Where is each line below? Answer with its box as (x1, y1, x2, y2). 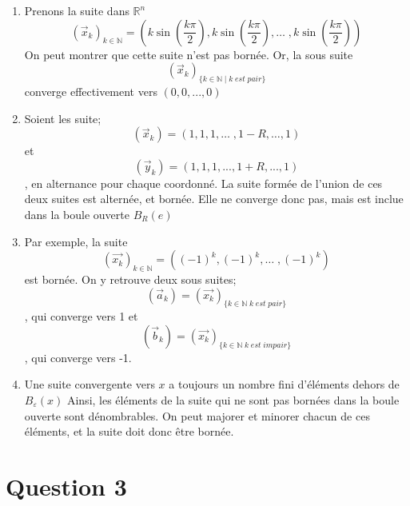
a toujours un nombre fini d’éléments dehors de (169, 376, 400, 392)
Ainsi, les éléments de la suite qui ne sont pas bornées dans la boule (66, 391, 400, 408)
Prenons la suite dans (24, 2, 129, 18)
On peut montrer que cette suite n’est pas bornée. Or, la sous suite (24, 46, 353, 62)
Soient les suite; (24, 110, 102, 126)
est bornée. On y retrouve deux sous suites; (24, 270, 237, 287)
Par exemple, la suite (24, 233, 128, 249)
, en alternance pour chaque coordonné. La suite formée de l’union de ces (24, 174, 383, 191)
